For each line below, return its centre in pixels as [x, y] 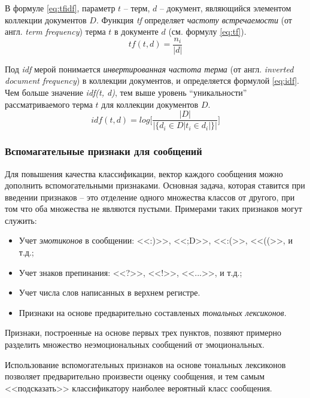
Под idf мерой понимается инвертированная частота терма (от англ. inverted [149, 69]
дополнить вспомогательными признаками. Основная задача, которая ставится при [155, 185]
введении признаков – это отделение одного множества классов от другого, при [150, 197]
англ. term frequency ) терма [55, 31]
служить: [21, 220]
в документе [136, 31]
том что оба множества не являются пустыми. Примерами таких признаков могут [154, 209]
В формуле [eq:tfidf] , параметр [60, 8]
